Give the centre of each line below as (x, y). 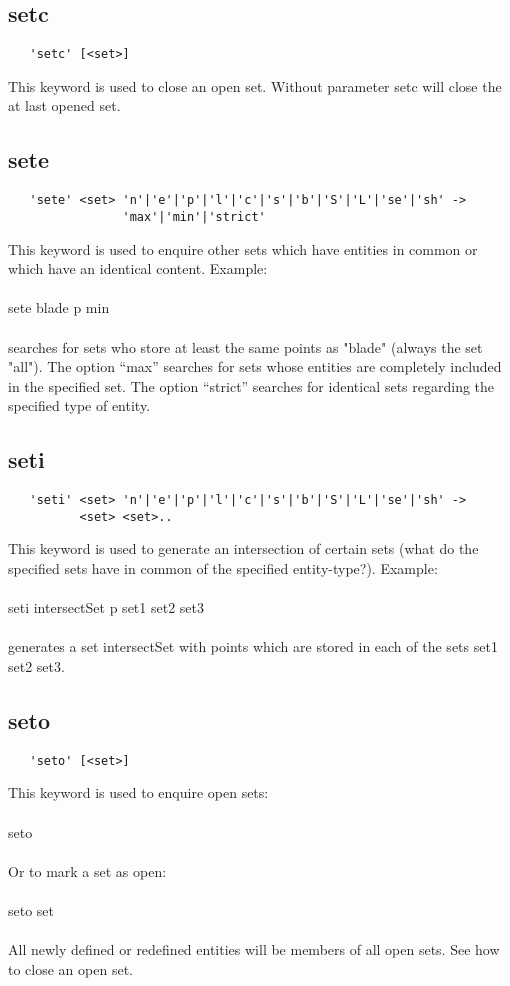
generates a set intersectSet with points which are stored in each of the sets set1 (253, 646)
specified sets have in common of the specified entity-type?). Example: (223, 568)
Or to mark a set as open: (87, 870)
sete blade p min (59, 307)
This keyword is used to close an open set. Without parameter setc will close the (255, 85)
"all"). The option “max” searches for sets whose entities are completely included (255, 366)
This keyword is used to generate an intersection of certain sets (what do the (243, 548)
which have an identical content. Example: (138, 268)
